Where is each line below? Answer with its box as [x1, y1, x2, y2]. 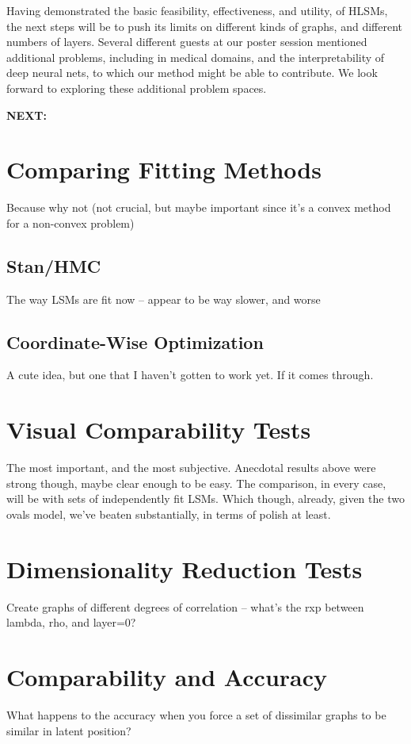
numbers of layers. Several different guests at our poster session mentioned [6, 33, 367, 50]
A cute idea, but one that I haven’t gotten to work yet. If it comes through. [6, 366, 374, 383]
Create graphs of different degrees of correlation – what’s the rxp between [6, 598, 364, 615]
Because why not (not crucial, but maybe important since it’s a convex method [6, 199, 391, 216]
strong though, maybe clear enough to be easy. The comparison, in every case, [6, 474, 386, 491]
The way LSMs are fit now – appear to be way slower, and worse [6, 290, 321, 307]
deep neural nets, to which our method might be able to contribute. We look [6, 64, 378, 81]
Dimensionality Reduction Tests [6, 552, 363, 585]
